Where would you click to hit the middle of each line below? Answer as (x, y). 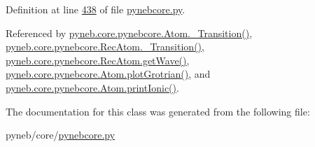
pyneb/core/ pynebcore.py (61, 135)
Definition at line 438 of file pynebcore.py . (96, 9)
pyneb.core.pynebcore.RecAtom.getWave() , (98, 60)
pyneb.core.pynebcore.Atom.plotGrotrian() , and (108, 74)
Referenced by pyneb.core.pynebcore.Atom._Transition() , (129, 33)
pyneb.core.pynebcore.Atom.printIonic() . (92, 87)
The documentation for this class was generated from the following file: (158, 111)
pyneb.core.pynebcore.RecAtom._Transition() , (105, 47)
